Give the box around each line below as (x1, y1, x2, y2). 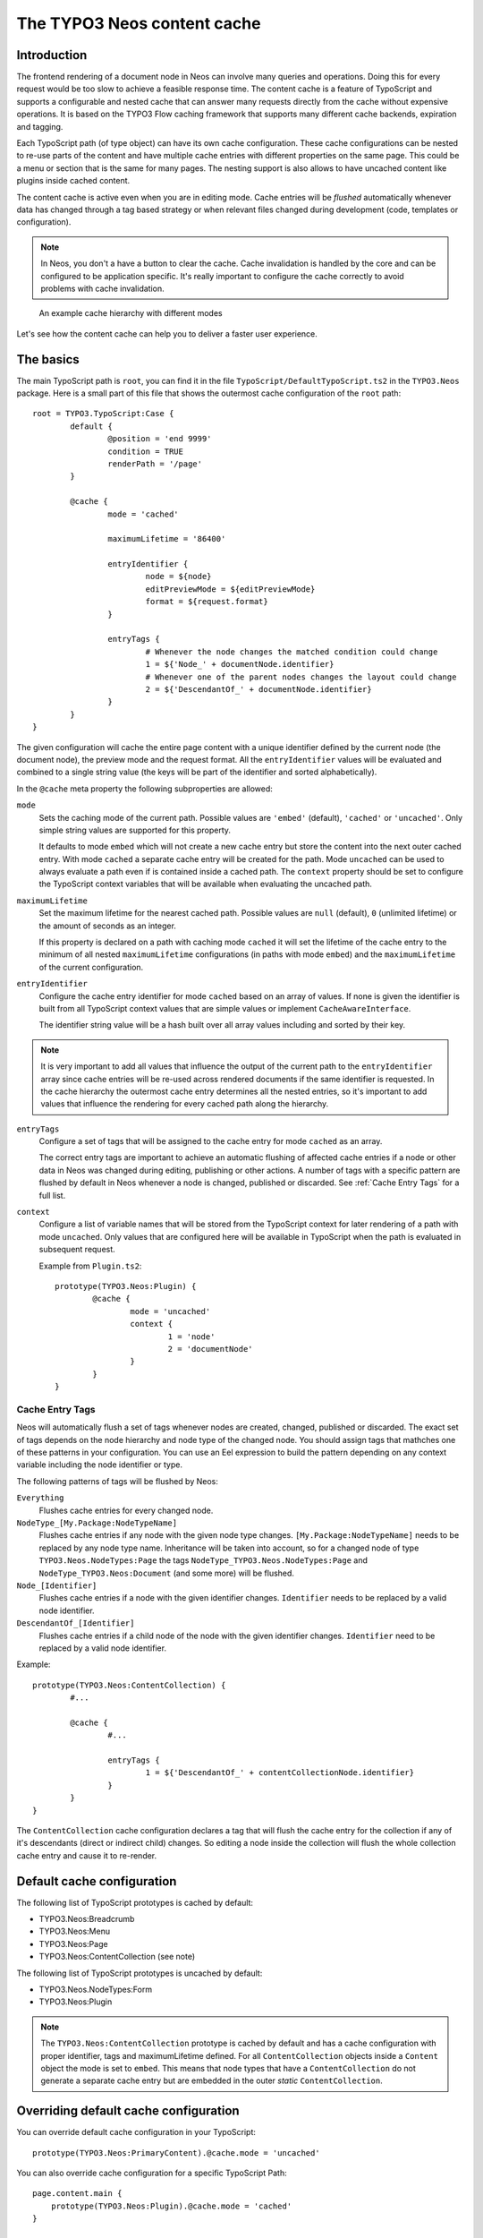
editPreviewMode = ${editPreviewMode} (145, 584, 316, 594)
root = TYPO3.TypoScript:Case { (32, 408, 174, 419)
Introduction (16, 47, 88, 63)
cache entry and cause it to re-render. (16, 1849, 157, 1861)
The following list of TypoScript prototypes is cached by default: (16, 1897, 254, 1908)
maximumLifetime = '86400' (107, 534, 226, 544)
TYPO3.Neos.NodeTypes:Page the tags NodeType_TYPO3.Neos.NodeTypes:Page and (38, 1555, 369, 1566)
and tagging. (16, 121, 64, 132)
